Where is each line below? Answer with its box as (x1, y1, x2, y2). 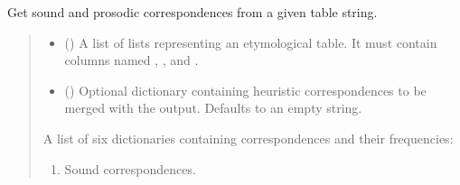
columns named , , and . (64, 51, 199, 69)
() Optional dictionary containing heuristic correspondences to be (64, 80, 427, 99)
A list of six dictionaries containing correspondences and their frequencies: (42, 128, 454, 147)
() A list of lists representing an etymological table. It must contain (64, 32, 437, 51)
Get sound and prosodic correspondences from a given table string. (7, 3, 378, 21)
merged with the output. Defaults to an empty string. (64, 98, 362, 117)
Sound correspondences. (64, 159, 196, 178)
